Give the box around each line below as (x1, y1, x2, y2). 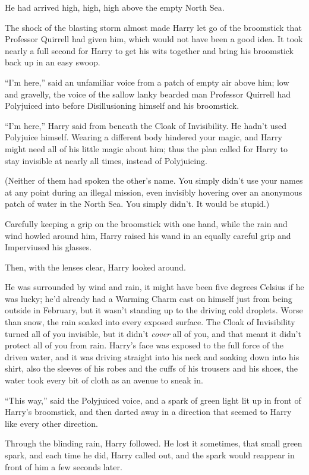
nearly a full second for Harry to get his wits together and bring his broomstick (5, 44, 294, 56)
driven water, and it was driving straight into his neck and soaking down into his (5, 350, 299, 363)
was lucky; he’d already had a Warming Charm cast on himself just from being (5, 292, 292, 304)
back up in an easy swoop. (5, 56, 100, 68)
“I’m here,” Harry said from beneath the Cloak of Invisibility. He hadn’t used (5, 119, 287, 131)
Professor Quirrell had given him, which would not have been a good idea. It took (5, 33, 303, 45)
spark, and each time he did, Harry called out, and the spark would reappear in (5, 449, 295, 461)
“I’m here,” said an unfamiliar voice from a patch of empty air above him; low (5, 76, 289, 88)
